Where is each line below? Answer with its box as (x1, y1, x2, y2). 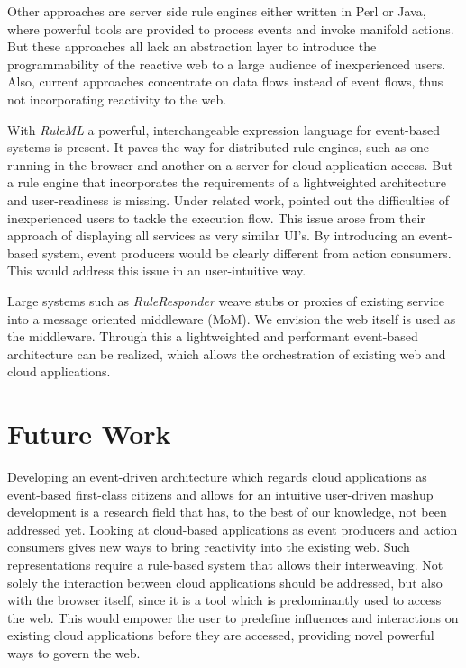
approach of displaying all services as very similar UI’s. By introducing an (7, 226, 415, 245)
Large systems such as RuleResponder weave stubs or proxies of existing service (7, 291, 444, 310)
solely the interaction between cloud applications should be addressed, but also (7, 573, 443, 591)
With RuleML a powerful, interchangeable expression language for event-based (7, 120, 441, 139)
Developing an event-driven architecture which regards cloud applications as (7, 467, 427, 485)
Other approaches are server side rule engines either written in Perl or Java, (7, 2, 426, 20)
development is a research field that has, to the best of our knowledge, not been (7, 502, 447, 521)
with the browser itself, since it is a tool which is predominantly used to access (7, 591, 442, 609)
